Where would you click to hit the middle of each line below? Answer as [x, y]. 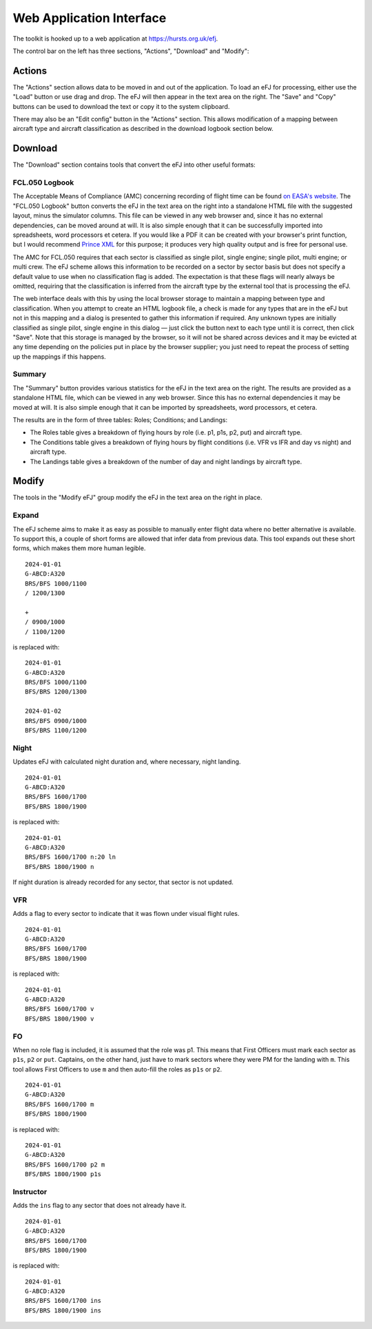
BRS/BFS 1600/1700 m [60, 1104]
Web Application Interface [90, 18]
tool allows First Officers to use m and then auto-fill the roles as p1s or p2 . [117, 1069]
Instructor [30, 1191]
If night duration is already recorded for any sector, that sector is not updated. [123, 882]
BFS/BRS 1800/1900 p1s [63, 1174]
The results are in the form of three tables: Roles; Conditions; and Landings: [120, 420]
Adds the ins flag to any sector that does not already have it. [100, 1206]
